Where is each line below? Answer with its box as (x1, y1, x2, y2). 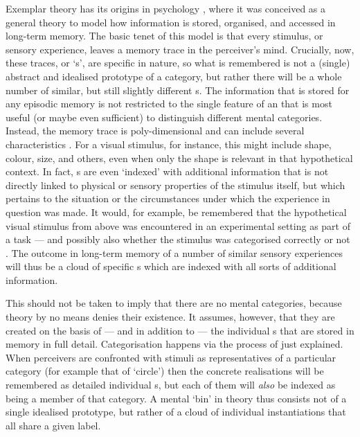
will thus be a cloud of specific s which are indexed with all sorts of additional (6, 259, 336, 274)
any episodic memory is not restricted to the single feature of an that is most (6, 96, 332, 111)
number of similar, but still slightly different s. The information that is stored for (6, 82, 350, 97)
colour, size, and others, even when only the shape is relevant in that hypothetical (6, 150, 353, 165)
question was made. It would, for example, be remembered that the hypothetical (6, 204, 347, 219)
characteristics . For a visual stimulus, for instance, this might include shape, (6, 136, 332, 151)
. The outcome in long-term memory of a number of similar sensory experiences (6, 245, 343, 260)
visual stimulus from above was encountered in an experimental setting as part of (6, 218, 350, 233)
